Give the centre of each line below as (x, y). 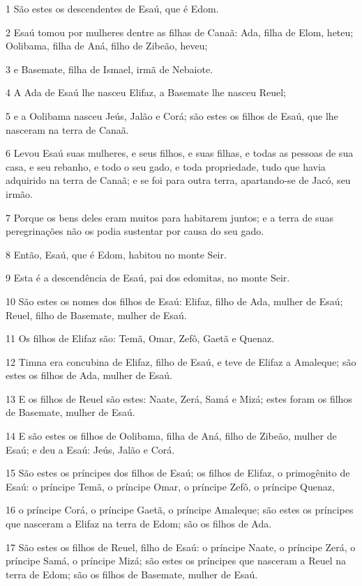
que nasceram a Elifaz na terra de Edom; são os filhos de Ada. (139, 524)
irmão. (19, 193)
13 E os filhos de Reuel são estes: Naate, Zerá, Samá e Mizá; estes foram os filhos (179, 398)
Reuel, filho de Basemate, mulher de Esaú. (96, 315)
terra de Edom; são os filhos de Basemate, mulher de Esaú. (132, 574)
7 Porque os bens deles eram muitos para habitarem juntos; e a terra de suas (169, 217)
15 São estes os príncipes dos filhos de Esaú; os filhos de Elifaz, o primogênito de (178, 473)
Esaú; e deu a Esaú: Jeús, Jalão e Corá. (90, 449)
